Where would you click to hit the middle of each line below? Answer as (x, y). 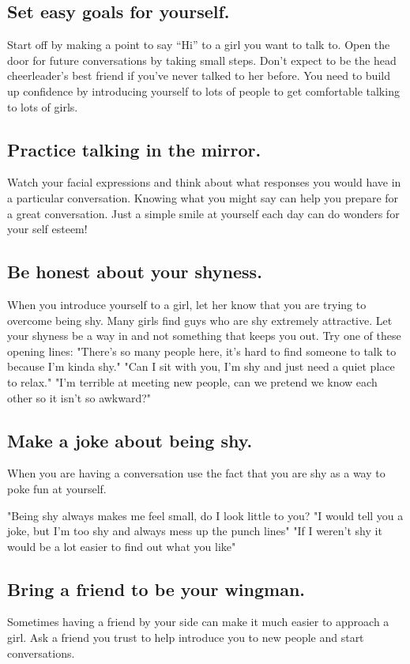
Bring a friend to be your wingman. (156, 589)
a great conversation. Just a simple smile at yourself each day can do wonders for (203, 213)
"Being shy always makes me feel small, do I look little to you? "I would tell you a (205, 515)
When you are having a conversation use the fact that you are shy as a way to (196, 473)
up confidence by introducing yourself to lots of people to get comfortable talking (203, 91)
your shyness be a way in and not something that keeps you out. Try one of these (204, 336)
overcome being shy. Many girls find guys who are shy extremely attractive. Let (200, 320)
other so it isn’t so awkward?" (79, 397)
